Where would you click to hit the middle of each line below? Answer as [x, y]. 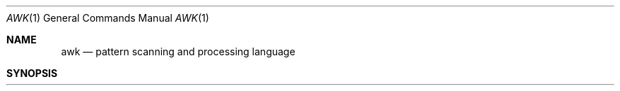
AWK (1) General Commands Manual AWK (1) [108, 18]
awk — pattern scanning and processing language [178, 51]
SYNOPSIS [32, 73]
